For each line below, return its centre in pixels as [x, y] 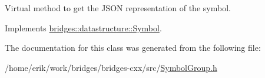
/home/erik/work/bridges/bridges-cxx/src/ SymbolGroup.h [111, 67]
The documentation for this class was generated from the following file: [133, 48]
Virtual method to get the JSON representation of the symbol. [118, 8]
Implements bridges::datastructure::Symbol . [83, 27]
